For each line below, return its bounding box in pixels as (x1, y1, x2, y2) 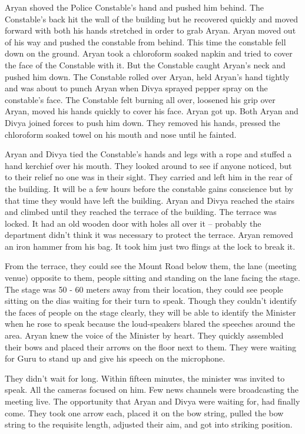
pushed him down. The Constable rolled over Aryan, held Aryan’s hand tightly (5, 70, 290, 82)
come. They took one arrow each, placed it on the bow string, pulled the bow (5, 406, 284, 419)
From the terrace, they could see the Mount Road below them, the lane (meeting (5, 260, 297, 272)
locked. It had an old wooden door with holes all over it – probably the (5, 217, 261, 229)
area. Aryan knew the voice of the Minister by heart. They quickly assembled (5, 329, 284, 342)
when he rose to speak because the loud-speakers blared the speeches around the (5, 317, 295, 330)
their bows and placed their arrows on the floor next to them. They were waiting (5, 340, 297, 353)
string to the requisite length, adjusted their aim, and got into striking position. (5, 418, 293, 430)
